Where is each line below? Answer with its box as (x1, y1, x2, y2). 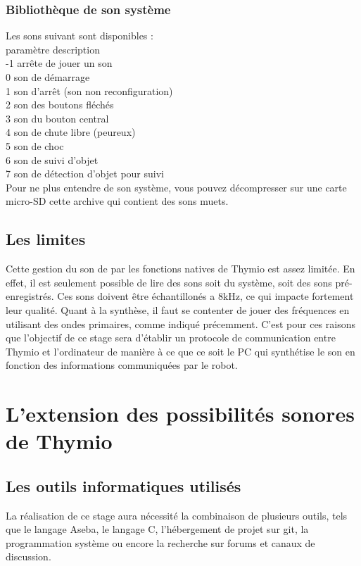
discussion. (6, 549, 51, 564)
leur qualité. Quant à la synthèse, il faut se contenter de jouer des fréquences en (6, 302, 350, 317)
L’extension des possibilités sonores (6, 399, 355, 428)
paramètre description (6, 42, 100, 56)
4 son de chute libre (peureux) (6, 125, 136, 139)
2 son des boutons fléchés (6, 97, 114, 112)
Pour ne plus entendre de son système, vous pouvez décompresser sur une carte (6, 180, 347, 194)
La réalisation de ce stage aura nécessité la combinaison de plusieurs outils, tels (6, 508, 348, 522)
